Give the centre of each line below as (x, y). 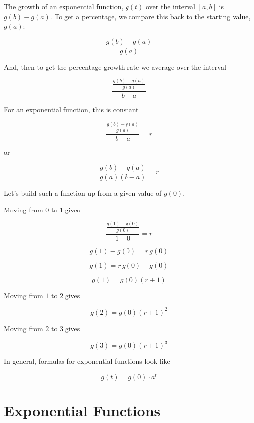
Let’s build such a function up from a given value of (83, 193)
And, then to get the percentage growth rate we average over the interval (115, 66)
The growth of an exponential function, (64, 6)
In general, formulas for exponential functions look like (87, 361)
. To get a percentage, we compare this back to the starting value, (150, 16)
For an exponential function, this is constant (71, 109)
